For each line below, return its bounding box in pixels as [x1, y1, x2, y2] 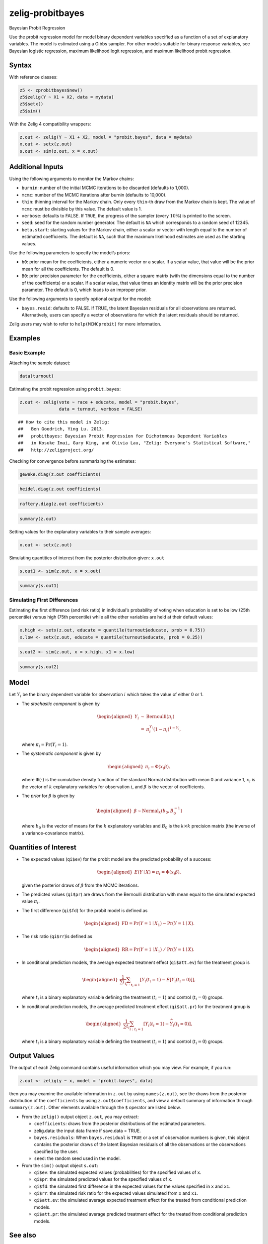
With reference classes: [9, 74, 58, 80]
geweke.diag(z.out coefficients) [19, 471, 101, 477]
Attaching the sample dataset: [9, 360, 70, 366]
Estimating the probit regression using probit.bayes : [9, 386, 121, 392]
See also [9, 1231, 37, 1240]
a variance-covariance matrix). [21, 830, 85, 836]
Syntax [9, 61, 32, 69]
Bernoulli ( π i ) [146, 714, 175, 721]
